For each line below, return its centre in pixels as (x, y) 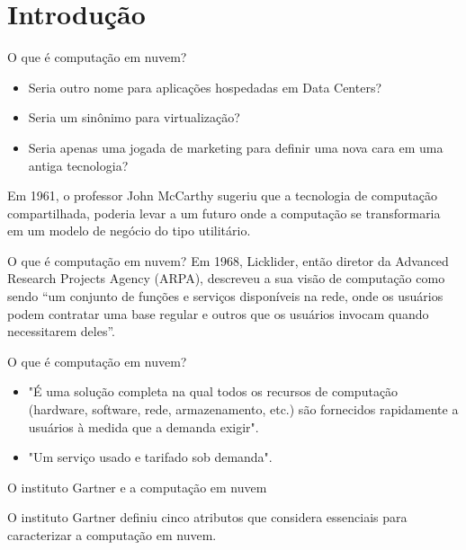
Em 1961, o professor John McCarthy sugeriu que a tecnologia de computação (222, 195)
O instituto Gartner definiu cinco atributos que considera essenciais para (207, 517)
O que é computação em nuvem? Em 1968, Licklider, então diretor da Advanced (228, 260)
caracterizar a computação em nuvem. (112, 535)
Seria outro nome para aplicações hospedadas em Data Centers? (205, 87)
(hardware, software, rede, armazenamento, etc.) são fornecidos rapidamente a (243, 409)
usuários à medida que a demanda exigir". (143, 426)
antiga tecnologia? (78, 165)
